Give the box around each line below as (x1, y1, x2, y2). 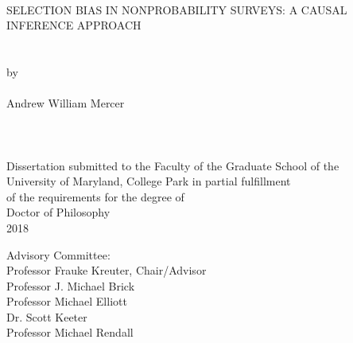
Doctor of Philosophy (6, 204, 111, 220)
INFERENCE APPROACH (6, 17, 142, 33)
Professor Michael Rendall (6, 324, 134, 341)
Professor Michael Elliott (6, 293, 127, 310)
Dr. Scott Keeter (6, 308, 87, 325)
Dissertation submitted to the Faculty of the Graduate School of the (6, 157, 339, 173)
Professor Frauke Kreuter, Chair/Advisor (6, 262, 207, 279)
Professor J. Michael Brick (6, 277, 135, 294)
